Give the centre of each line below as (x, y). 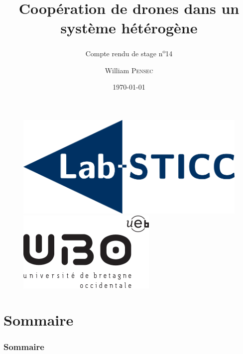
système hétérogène (129, 28)
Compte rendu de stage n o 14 (129, 53)
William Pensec (129, 70)
